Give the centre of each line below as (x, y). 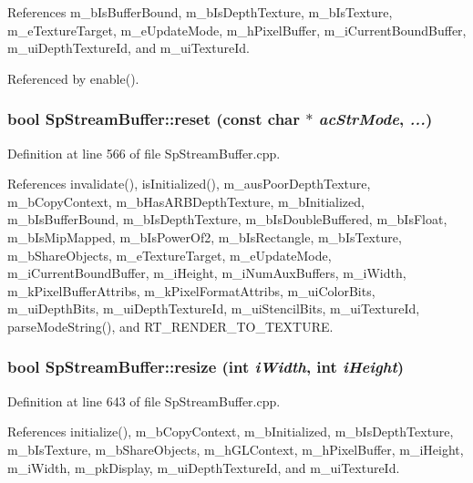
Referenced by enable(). (73, 78)
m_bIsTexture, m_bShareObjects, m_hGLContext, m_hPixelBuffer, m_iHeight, (236, 449)
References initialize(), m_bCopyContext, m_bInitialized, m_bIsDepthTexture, (231, 432)
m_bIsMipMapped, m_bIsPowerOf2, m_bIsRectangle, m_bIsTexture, (205, 236)
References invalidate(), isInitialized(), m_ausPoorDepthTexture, (189, 184)
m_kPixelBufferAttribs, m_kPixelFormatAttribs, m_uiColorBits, (191, 290)
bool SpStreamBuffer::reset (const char (154, 119)
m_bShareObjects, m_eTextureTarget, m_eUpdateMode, (170, 255)
